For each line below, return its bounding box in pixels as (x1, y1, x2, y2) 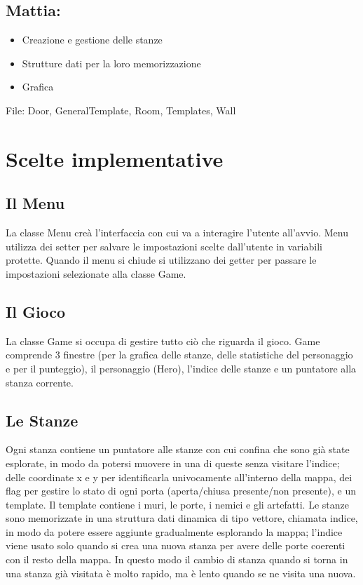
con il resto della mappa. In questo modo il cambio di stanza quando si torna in (6, 552, 348, 567)
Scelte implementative (6, 144, 224, 173)
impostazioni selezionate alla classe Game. (6, 266, 186, 281)
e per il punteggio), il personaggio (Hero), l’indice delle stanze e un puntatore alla (6, 361, 357, 375)
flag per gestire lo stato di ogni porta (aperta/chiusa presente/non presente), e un (6, 483, 356, 498)
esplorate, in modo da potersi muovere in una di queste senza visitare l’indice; (6, 455, 340, 470)
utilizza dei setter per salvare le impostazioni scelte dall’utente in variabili (6, 238, 322, 253)
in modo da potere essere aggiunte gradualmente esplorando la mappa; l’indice (6, 524, 343, 539)
